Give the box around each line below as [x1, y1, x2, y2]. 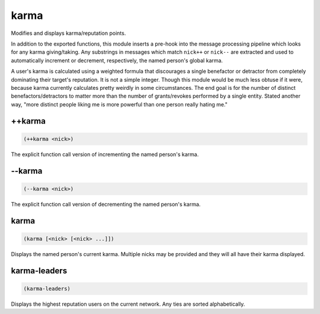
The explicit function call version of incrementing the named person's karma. [11, 151, 199, 158]
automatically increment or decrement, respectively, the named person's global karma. [11, 57, 223, 64]
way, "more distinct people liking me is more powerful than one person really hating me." [11, 101, 228, 108]
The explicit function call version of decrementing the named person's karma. [11, 200, 201, 208]
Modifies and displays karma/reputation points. [11, 30, 126, 37]
